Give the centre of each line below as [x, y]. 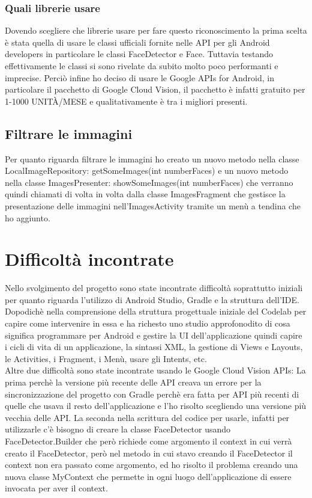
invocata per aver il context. [56, 488]
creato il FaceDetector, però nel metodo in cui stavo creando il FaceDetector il [149, 453]
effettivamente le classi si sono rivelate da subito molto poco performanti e [142, 66]
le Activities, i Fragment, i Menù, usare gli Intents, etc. [106, 358]
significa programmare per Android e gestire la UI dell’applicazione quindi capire [154, 335]
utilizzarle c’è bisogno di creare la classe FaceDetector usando [118, 429]
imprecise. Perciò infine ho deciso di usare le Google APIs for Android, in [139, 77]
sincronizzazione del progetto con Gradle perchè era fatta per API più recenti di [152, 394]
